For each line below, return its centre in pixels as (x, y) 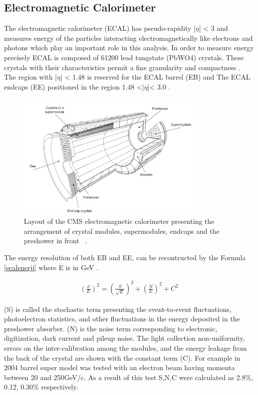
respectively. (60, 387)
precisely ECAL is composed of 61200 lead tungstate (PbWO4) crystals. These (124, 57)
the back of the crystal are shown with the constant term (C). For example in (122, 357)
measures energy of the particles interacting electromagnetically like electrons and (129, 38)
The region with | (31, 77)
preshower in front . (55, 241)
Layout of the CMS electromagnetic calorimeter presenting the (119, 221)
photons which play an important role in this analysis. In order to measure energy (129, 48)
